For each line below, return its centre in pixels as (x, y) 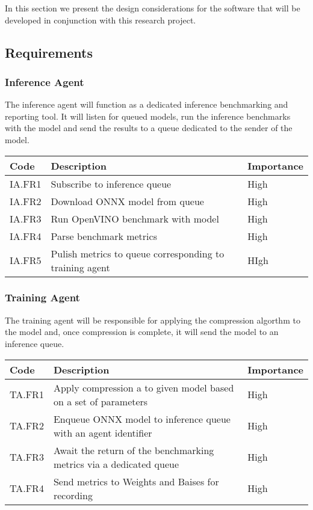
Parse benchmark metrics (104, 236)
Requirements (49, 52)
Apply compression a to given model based (144, 387)
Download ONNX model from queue (127, 201)
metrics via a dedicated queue (116, 464)
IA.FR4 (26, 236)
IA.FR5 (26, 260)
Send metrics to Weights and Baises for (136, 481)
